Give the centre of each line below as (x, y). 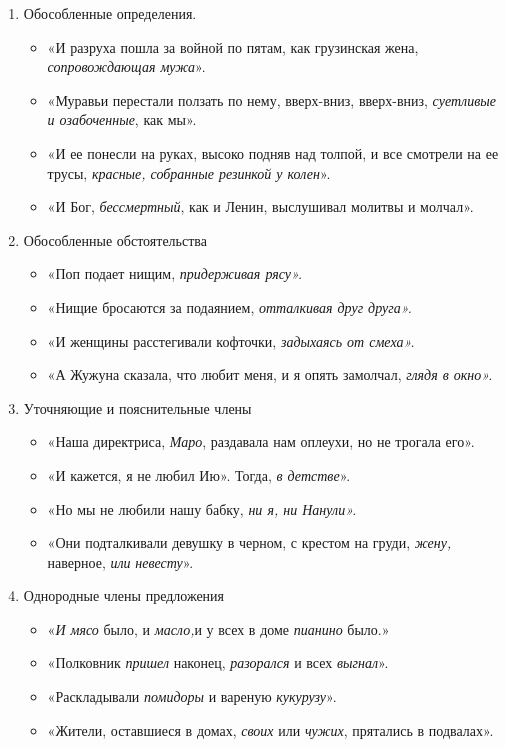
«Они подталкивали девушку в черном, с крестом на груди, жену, (249, 542)
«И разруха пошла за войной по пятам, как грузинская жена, (233, 46)
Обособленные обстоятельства (115, 239)
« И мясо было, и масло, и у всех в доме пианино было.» (218, 628)
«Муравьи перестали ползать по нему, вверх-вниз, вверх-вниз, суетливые (271, 99)
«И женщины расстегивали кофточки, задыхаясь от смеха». (231, 340)
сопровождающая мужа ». (126, 66)
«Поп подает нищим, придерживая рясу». (175, 273)
